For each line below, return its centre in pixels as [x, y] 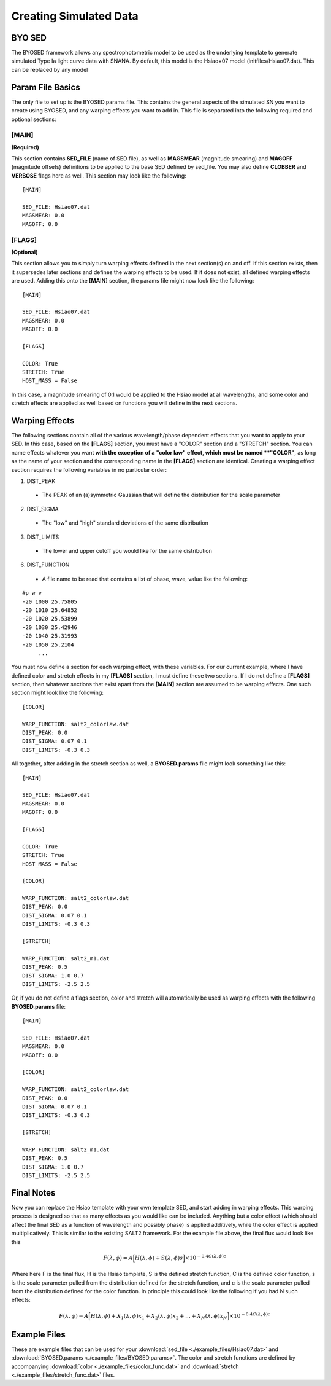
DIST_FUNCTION [48, 565]
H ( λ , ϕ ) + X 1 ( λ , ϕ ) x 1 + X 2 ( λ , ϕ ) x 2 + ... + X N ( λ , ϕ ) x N [159, 1317]
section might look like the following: [57, 693]
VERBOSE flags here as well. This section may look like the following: [99, 176]
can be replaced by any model [50, 69]
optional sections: [34, 119]
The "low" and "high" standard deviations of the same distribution [125, 523]
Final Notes [33, 1193]
